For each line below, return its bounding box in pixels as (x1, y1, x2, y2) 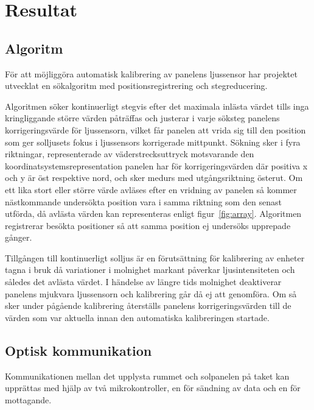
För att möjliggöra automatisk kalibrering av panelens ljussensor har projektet (5, 67, 298, 80)
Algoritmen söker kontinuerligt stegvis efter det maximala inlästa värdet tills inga (5, 99, 309, 112)
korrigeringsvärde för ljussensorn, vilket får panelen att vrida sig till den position (5, 123, 306, 136)
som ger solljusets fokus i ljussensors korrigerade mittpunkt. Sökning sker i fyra (5, 135, 301, 148)
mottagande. (5, 393, 52, 406)
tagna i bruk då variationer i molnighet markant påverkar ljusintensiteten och (5, 263, 295, 276)
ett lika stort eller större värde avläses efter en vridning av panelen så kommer (5, 183, 297, 196)
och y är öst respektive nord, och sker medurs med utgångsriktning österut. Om (5, 171, 303, 184)
